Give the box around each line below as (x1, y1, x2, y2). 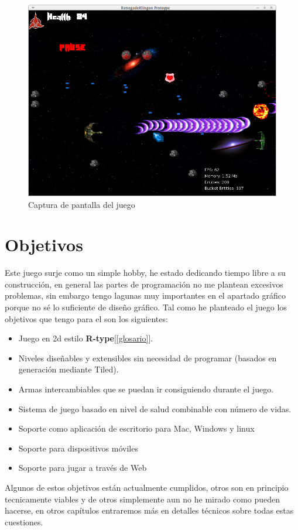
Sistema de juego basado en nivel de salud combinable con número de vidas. (18, 402, 292, 415)
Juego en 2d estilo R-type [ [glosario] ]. (18, 332, 153, 344)
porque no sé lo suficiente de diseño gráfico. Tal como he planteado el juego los (5, 301, 287, 313)
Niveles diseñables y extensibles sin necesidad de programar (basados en (18, 351, 277, 364)
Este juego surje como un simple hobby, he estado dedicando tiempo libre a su (5, 266, 286, 279)
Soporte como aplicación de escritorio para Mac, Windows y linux (18, 422, 255, 435)
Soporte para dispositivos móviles (18, 442, 138, 454)
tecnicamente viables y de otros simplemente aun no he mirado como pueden (5, 493, 280, 505)
